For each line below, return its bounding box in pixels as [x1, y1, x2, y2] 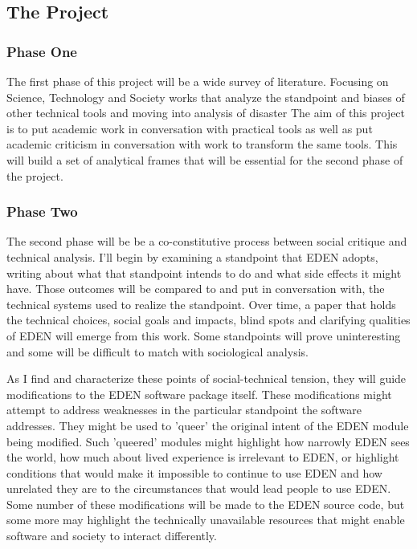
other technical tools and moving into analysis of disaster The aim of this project [6, 104, 406, 121]
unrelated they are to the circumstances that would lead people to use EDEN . [6, 480, 391, 497]
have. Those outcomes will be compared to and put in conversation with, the [6, 280, 385, 297]
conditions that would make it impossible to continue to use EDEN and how [6, 464, 382, 481]
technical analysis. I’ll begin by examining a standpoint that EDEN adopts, [6, 248, 378, 265]
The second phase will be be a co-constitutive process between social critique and [6, 233, 407, 250]
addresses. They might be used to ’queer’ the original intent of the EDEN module [6, 417, 409, 433]
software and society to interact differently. [6, 527, 217, 544]
